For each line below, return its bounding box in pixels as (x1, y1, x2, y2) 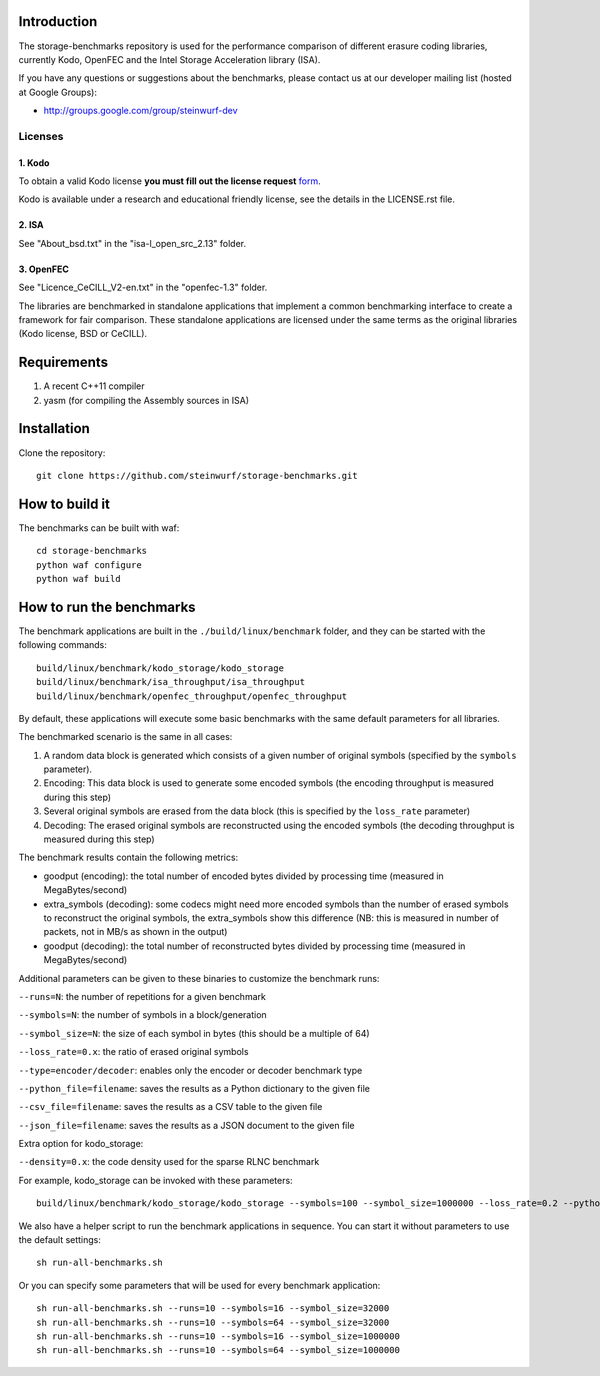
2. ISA (18, 219, 44, 231)
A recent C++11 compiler (43, 380, 145, 392)
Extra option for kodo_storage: (18, 1138, 144, 1150)
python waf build (36, 573, 121, 585)
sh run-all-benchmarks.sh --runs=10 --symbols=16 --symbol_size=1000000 (36, 1330, 400, 1342)
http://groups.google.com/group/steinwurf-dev (43, 105, 239, 117)
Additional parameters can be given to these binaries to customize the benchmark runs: (18, 972, 380, 984)
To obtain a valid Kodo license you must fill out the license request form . (18, 175, 322, 187)
